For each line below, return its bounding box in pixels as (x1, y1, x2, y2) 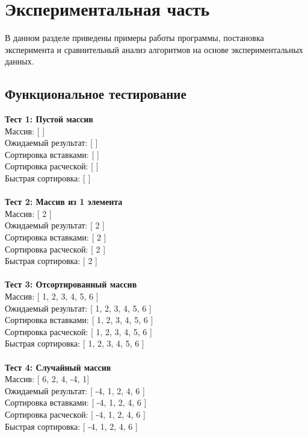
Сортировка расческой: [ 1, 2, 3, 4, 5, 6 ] (5, 325, 152, 338)
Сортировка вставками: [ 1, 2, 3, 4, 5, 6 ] (5, 313, 153, 326)
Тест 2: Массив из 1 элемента (5, 195, 123, 208)
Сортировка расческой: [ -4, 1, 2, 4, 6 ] (5, 407, 146, 420)
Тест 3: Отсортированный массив (5, 278, 137, 291)
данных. (5, 55, 34, 68)
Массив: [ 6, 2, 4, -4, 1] (5, 373, 90, 385)
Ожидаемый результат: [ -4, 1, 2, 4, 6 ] (5, 384, 145, 397)
